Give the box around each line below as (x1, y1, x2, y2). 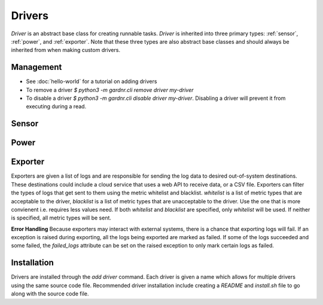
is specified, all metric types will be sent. (11, 214, 112, 221)
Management (11, 62, 62, 72)
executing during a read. (26, 103, 87, 110)
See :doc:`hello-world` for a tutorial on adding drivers (26, 78, 157, 85)
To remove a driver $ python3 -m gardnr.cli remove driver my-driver (26, 86, 194, 93)
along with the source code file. (11, 290, 89, 297)
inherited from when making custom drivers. (11, 47, 121, 54)
